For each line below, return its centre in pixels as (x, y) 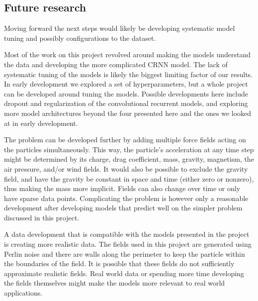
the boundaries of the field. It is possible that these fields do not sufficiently (119, 263)
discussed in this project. (42, 217)
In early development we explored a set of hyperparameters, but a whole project (126, 84)
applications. (23, 293)
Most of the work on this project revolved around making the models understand (127, 54)
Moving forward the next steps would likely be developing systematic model (120, 28)
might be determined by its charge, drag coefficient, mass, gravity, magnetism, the (129, 159)
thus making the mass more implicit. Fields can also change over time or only (122, 188)
